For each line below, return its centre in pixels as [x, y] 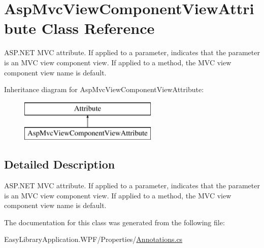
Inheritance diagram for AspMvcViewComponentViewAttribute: [104, 89]
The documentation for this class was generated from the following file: [114, 222]
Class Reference [98, 28]
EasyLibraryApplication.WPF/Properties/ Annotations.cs [93, 239]
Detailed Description [60, 164]
